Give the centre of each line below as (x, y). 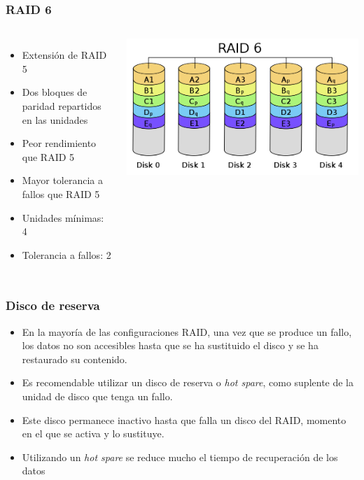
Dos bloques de (55, 92)
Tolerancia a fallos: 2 (66, 254)
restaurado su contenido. (75, 359)
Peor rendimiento (59, 143)
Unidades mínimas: (63, 217)
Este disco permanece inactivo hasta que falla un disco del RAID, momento (184, 419)
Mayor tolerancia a (62, 180)
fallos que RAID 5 (61, 193)
